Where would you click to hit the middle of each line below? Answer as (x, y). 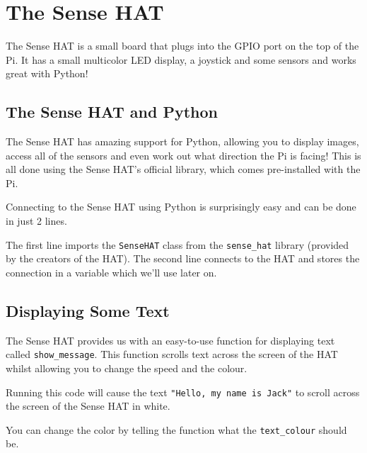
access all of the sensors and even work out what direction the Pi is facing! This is (183, 155)
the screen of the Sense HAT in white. (88, 406)
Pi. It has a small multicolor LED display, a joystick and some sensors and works (181, 59)
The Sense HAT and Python (112, 112)
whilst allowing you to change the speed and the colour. (127, 368)
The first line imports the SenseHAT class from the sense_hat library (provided (177, 244)
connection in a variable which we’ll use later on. (111, 272)
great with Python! (47, 73)
